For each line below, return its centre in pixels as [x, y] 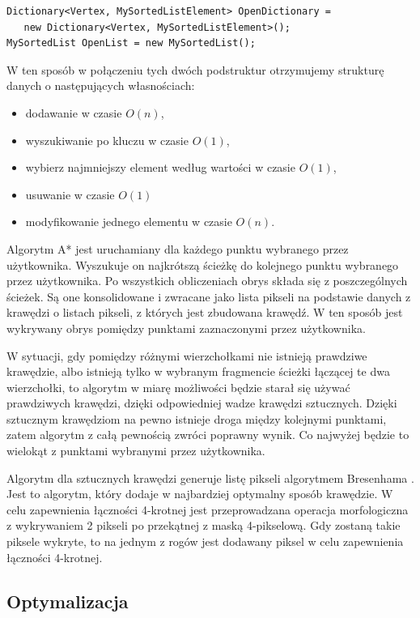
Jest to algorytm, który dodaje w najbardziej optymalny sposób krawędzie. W [200, 494]
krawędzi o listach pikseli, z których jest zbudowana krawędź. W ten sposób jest [205, 312]
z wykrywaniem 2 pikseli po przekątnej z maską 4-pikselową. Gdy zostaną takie [204, 525]
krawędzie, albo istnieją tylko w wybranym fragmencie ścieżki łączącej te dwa [198, 371]
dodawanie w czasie [74, 112]
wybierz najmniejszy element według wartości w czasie [160, 167]
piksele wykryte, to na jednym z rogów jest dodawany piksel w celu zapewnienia [205, 541]
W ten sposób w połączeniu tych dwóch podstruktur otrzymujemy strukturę [195, 69]
